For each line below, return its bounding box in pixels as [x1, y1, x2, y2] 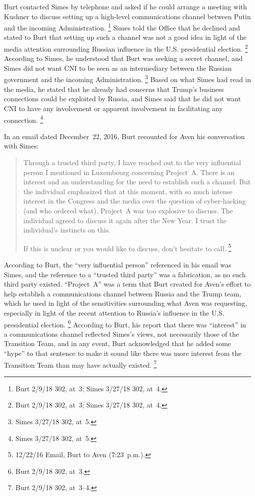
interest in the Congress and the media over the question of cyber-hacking [23, 196, 246, 206]
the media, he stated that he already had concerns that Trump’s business [4, 84, 224, 94]
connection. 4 [4, 113, 43, 125]
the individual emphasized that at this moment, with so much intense [23, 186, 232, 196]
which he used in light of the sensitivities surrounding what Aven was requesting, [4, 298, 247, 308]
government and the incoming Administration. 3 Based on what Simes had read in [4, 73, 251, 85]
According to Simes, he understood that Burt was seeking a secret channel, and [4, 53, 243, 63]
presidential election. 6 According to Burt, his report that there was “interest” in [4, 318, 246, 329]
